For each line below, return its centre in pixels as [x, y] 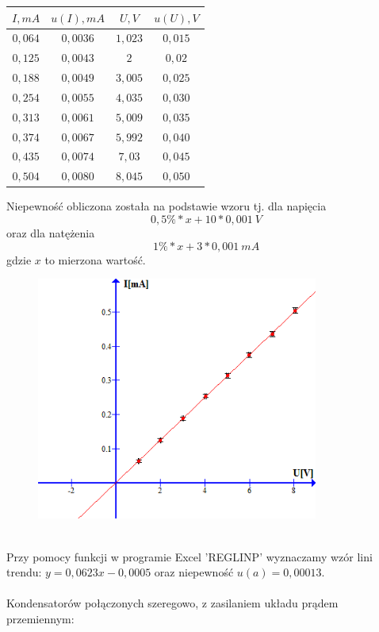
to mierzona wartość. [95, 259]
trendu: [24, 572]
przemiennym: [40, 619]
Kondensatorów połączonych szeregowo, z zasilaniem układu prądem [172, 603]
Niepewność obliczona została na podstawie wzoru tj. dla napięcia [167, 206]
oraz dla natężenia [51, 232]
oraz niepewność [194, 572]
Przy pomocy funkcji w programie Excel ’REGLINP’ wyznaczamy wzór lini [189, 556]
